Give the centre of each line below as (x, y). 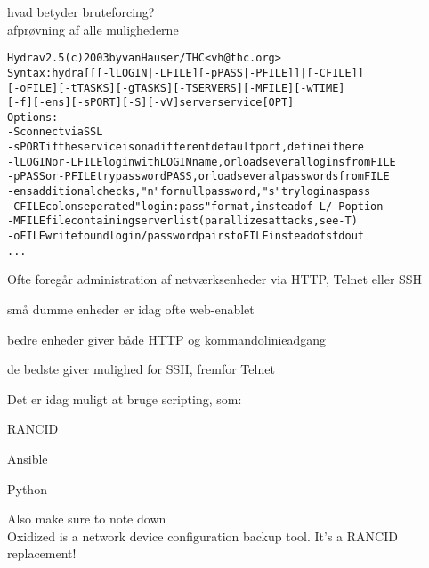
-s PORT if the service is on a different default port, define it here (186, 147)
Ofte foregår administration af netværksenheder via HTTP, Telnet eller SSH (215, 279)
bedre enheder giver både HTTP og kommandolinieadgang (167, 339)
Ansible (28, 458)
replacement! (42, 553)
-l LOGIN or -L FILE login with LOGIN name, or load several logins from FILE (202, 162)
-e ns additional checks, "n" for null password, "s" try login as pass (189, 192)
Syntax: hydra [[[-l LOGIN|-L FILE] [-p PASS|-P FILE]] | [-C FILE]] (186, 73)
